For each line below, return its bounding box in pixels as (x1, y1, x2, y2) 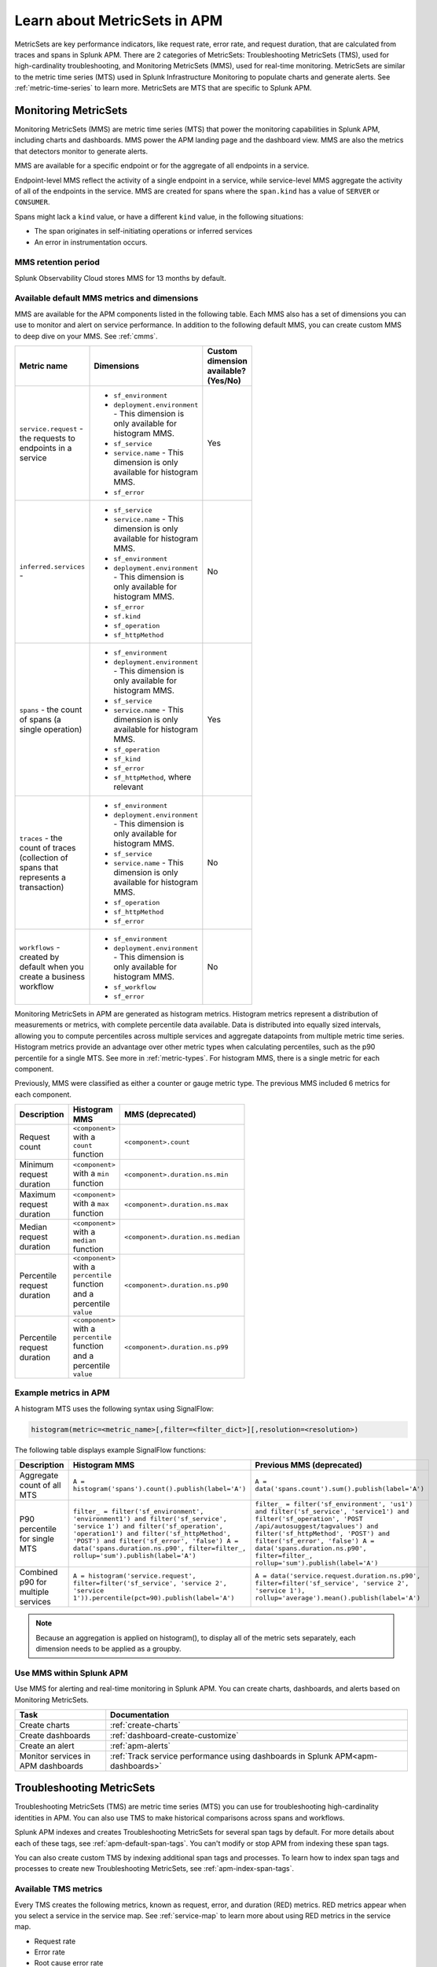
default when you (19, 961, 84, 972)
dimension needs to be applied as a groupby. (35, 1644, 182, 1653)
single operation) (19, 724, 83, 735)
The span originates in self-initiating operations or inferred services (34, 227, 253, 236)
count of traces (19, 842, 76, 853)
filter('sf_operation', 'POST (255, 1515, 363, 1523)
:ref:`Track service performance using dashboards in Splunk (110, 1751, 333, 1762)
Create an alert (19, 1740, 75, 1751)
